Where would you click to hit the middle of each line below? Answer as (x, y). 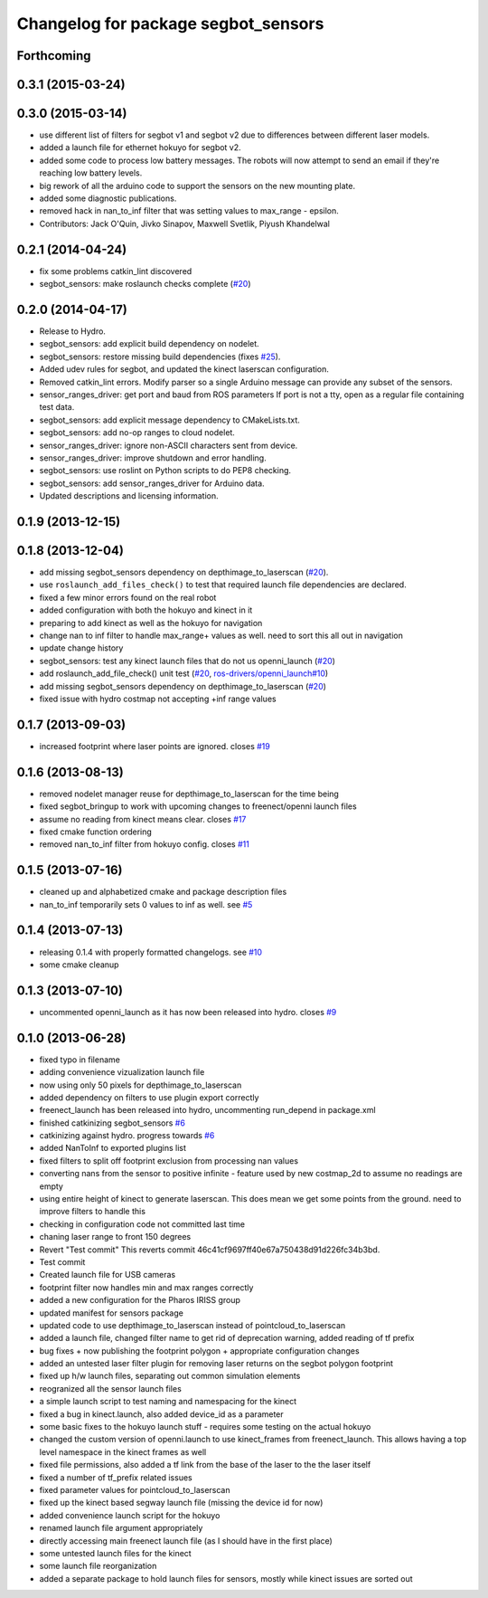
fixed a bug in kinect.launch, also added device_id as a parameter (161, 1414)
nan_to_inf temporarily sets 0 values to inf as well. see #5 (146, 904)
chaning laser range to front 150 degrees (115, 1237)
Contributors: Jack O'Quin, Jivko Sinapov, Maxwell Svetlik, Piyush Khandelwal (184, 224)
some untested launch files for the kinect (115, 1553)
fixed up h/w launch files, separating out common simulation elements (170, 1376)
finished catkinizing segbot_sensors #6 (112, 1123)
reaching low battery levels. (91, 173)
